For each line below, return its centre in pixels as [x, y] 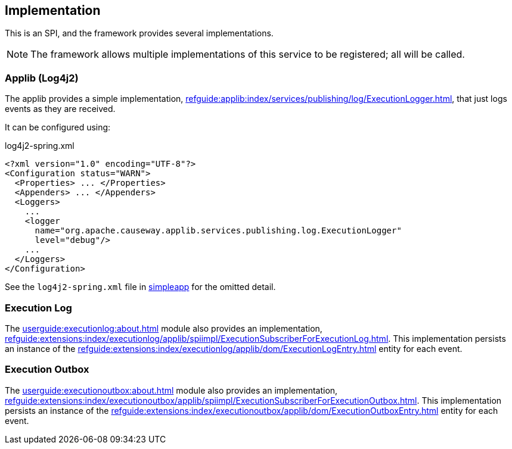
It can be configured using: [58, 127]
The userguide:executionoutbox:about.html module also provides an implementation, [171, 390]
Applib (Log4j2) [42, 78]
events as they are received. [60, 109]
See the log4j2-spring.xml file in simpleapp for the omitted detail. [140, 287]
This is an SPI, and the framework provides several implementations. [139, 33]
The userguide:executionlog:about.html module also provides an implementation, [164, 328]
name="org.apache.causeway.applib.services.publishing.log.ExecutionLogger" [218, 231]
